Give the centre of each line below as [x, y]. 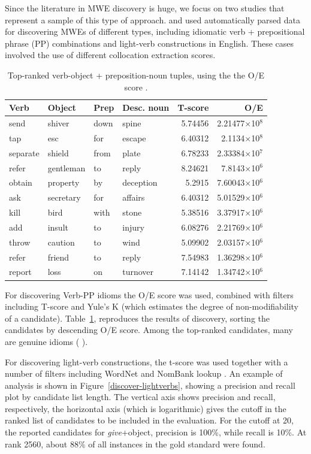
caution [61, 242]
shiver [58, 123]
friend [58, 257]
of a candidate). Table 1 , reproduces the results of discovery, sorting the [137, 318]
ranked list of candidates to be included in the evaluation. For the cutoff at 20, [149, 420]
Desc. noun [146, 108]
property [64, 182]
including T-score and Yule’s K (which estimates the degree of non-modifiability [152, 306]
